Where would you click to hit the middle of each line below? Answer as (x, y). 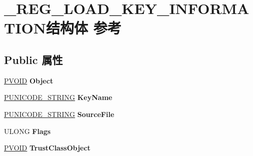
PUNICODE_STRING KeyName (58, 97)
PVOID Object (29, 80)
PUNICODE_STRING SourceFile (59, 114)
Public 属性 (33, 59)
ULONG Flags (27, 131)
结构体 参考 (84, 28)
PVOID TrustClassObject (47, 148)
